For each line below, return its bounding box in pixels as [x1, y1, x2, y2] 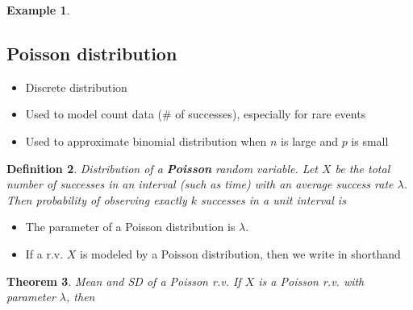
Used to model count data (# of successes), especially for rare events [25, 105, 366, 122]
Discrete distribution [25, 78, 127, 95]
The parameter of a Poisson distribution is [25, 218, 236, 235]
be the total [335, 159, 390, 176]
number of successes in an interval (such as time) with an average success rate [6, 176, 394, 192]
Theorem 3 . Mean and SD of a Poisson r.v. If [6, 272, 241, 289]
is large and [281, 132, 338, 149]
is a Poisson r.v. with [258, 272, 365, 289]
